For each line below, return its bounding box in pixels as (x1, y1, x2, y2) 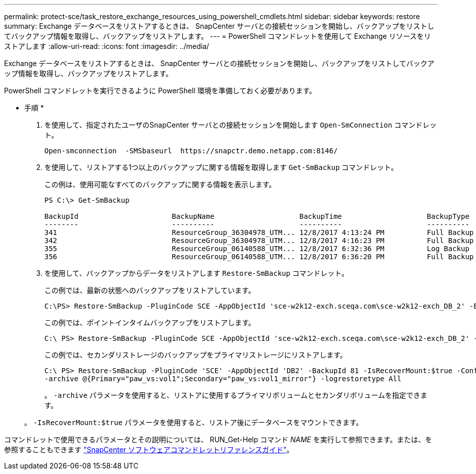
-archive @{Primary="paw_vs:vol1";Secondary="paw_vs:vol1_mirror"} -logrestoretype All (44, 375, 402, 383)
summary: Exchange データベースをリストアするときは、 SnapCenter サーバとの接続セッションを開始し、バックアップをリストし (4, 22, 435, 30)
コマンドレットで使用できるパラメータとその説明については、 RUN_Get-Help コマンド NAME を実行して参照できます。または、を (4, 435, 433, 444)
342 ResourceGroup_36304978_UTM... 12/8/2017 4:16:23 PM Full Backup (44, 236, 474, 245)
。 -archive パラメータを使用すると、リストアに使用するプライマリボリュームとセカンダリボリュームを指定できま (44, 391, 428, 399)
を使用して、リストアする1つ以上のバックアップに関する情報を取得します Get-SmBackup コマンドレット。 (44, 163, 398, 171)
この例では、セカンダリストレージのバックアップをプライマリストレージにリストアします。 (44, 350, 347, 359)
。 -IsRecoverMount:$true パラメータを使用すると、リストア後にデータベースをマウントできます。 (24, 418, 363, 427)
